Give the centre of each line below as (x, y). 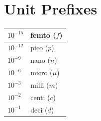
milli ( (40, 85)
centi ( (40, 97)
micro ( (42, 72)
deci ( (39, 109)
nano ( (40, 60)
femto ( (43, 35)
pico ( (39, 48)
